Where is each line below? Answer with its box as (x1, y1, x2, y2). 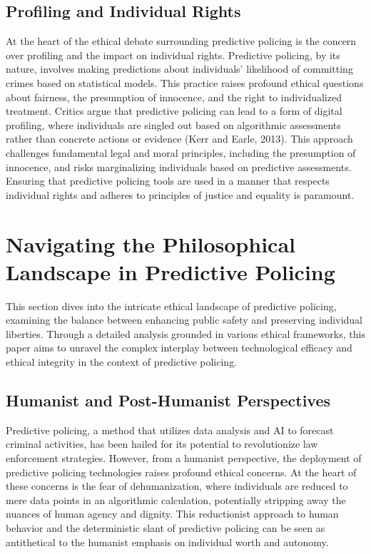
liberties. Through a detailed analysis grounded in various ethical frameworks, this (6, 326, 365, 341)
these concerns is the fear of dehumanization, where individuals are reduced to (6, 478, 348, 493)
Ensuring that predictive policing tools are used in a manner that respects (6, 173, 330, 188)
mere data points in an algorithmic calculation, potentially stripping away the (6, 492, 346, 507)
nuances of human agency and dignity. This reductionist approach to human (6, 506, 339, 521)
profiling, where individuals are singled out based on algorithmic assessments (6, 117, 341, 132)
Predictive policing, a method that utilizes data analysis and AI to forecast (6, 422, 334, 437)
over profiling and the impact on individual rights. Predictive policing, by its (6, 47, 340, 62)
